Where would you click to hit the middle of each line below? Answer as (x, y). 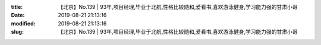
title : (17, 7)
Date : (18, 15)
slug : (17, 32)
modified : (23, 23)
